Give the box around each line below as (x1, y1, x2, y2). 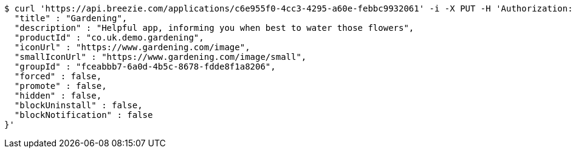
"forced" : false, (14, 71, 102, 81)
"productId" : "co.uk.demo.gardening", (14, 33, 204, 42)
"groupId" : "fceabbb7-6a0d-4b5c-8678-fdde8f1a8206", (14, 62, 276, 71)
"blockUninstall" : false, (14, 100, 143, 110)
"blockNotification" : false (14, 110, 153, 120)
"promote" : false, (14, 81, 107, 91)
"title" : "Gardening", (14, 13, 128, 23)
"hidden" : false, (14, 91, 102, 100)
